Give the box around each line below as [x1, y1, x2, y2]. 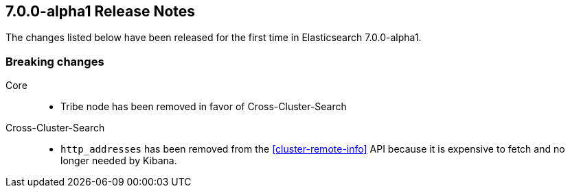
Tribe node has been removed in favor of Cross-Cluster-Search [60, 101, 347, 113]
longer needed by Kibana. [60, 155, 177, 167]
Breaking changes [5, 54, 104, 68]
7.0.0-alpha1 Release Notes [5, 3, 196, 20]
